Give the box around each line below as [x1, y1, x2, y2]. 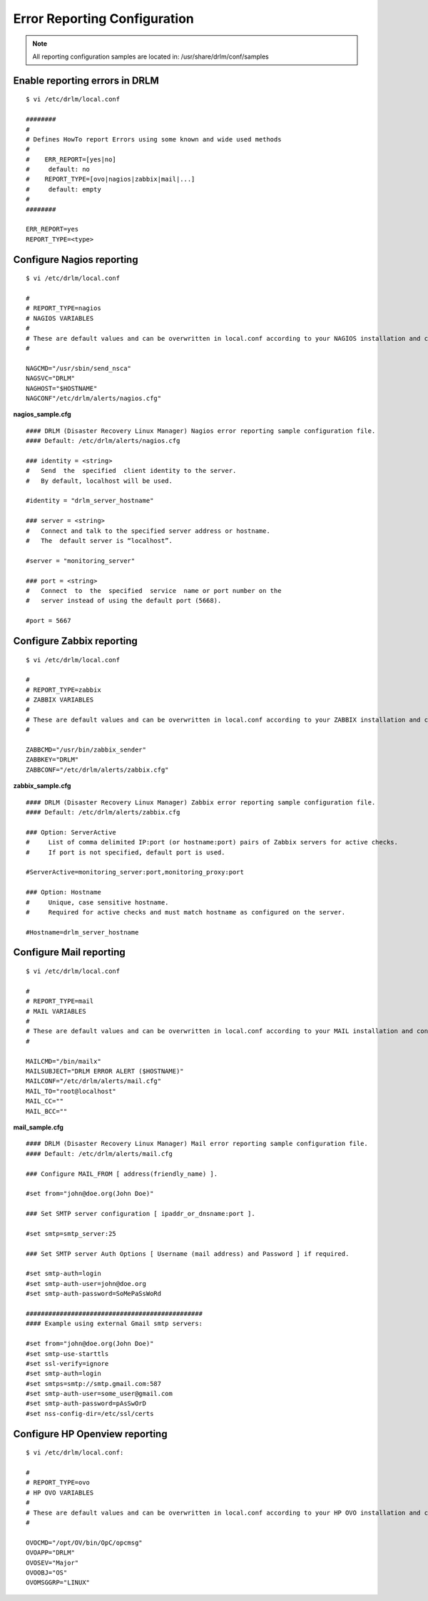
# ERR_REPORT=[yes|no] [26, 155, 117, 164]
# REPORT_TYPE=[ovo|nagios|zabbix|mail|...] [26, 175, 195, 184]
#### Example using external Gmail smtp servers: [26, 1320, 203, 1328]
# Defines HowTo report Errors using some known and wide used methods [26, 135, 282, 143]
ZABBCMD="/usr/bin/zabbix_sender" [26, 746, 146, 754]
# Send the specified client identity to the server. [26, 467, 237, 475]
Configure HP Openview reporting [13, 1427, 168, 1440]
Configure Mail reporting [13, 947, 126, 959]
